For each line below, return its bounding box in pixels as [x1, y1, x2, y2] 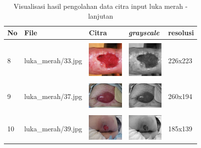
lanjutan [88, 10, 113, 21]
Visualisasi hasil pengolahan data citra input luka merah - [14, 1, 188, 11]
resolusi [168, 27, 194, 38]
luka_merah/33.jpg [24, 55, 82, 65]
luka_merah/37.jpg [24, 91, 82, 101]
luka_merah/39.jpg [24, 123, 82, 133]
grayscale [128, 27, 160, 38]
